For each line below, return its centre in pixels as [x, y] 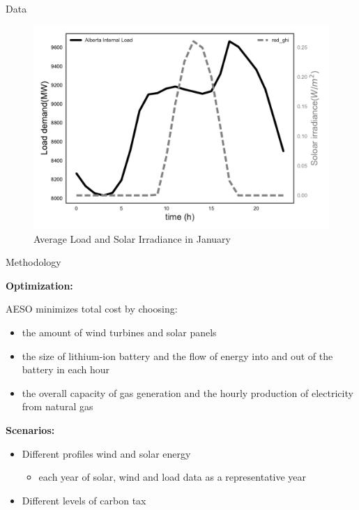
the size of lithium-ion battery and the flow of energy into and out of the [177, 355]
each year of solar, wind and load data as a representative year [173, 477]
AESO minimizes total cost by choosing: [92, 309]
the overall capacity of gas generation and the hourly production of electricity [188, 392]
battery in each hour [66, 369]
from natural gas [58, 406]
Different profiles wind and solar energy [106, 453]
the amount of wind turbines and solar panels [119, 332]
